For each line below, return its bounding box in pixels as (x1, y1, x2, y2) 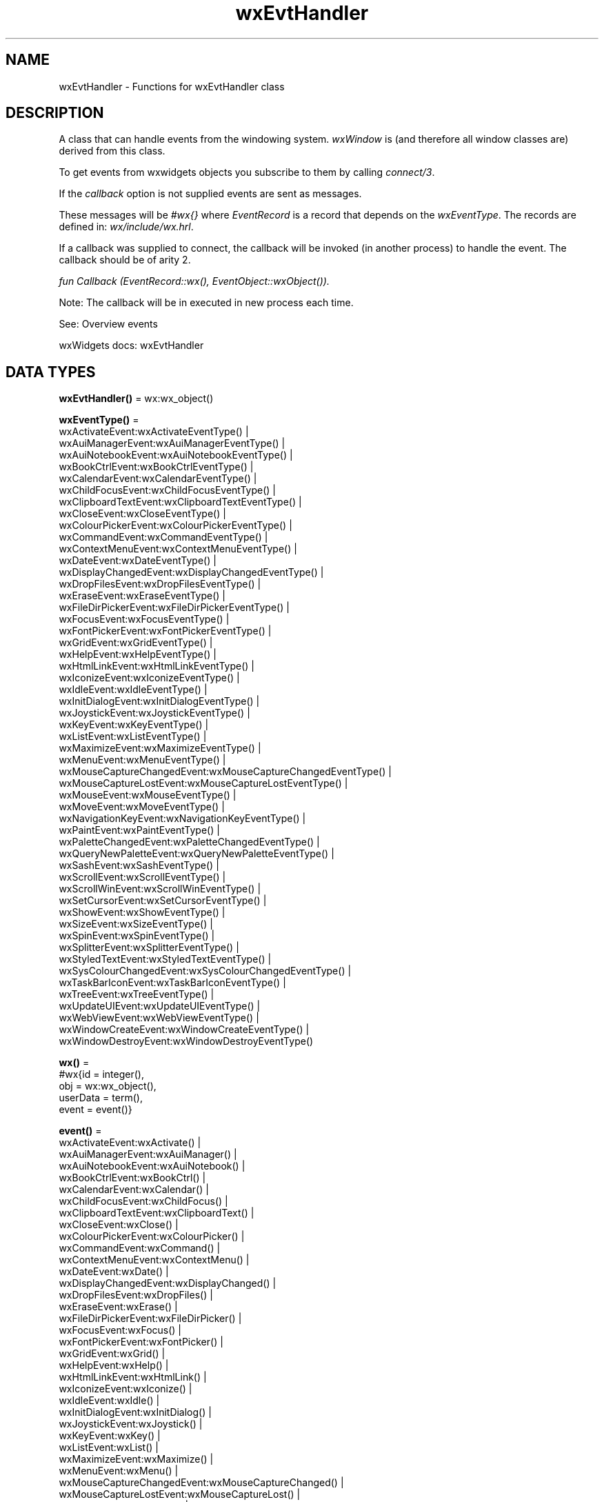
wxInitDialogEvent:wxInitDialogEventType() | (59, 695, 260, 708)
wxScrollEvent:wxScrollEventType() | (59, 871, 226, 883)
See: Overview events (59, 318, 158, 330)
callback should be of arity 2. (59, 254, 191, 266)
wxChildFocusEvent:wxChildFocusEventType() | (59, 484, 276, 497)
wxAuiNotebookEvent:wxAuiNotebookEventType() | (59, 449, 293, 461)
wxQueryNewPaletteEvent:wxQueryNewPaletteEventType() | (59, 848, 334, 860)
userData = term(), (59, 1092, 143, 1104)
